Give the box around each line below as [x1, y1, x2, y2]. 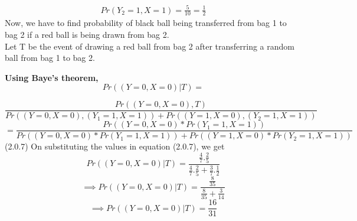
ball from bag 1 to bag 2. [5, 51, 95, 64]
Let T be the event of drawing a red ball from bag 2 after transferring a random [5, 40, 294, 52]
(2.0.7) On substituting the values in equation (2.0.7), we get [5, 140, 225, 152]
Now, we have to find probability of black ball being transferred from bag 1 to [5, 17, 287, 29]
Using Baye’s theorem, [5, 71, 99, 83]
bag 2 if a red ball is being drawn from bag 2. [5, 28, 169, 40]
